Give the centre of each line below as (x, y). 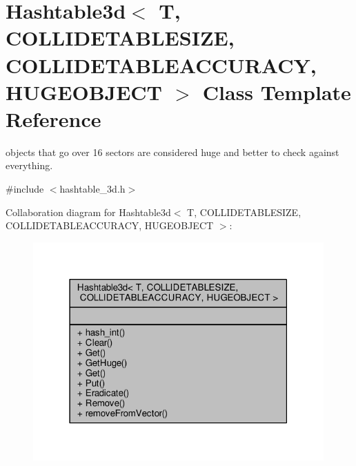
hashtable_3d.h (92, 189)
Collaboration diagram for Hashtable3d (88, 212)
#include (25, 189)
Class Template (277, 91)
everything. (29, 165)
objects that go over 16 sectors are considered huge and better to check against (172, 152)
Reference (53, 118)
